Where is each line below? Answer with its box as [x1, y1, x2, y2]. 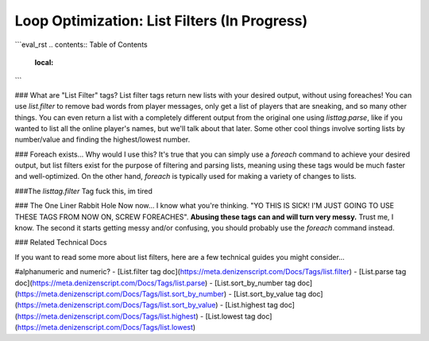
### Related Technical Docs [14, 238, 107, 247]
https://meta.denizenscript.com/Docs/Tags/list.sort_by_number [17, 289, 225, 298]
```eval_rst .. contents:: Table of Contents [14, 40, 148, 49]
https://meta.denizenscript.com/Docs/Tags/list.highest [17, 311, 196, 321]
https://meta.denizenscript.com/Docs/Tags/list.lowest [17, 323, 194, 332]
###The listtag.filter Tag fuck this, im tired [14, 186, 153, 196]
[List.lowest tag [205, 311, 256, 321]
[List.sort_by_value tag [233, 289, 307, 298]
